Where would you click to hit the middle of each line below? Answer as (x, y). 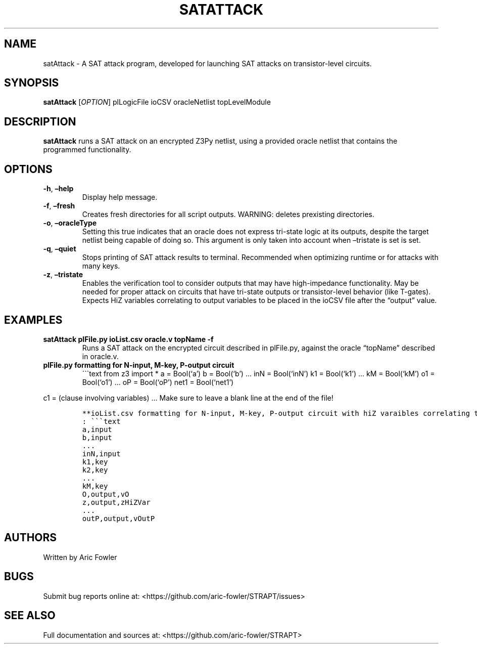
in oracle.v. (100, 356)
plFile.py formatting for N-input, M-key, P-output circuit (139, 365)
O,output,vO (106, 494)
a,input (97, 429)
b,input (97, 437)
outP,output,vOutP (118, 518)
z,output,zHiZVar (116, 502)
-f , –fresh (59, 206)
